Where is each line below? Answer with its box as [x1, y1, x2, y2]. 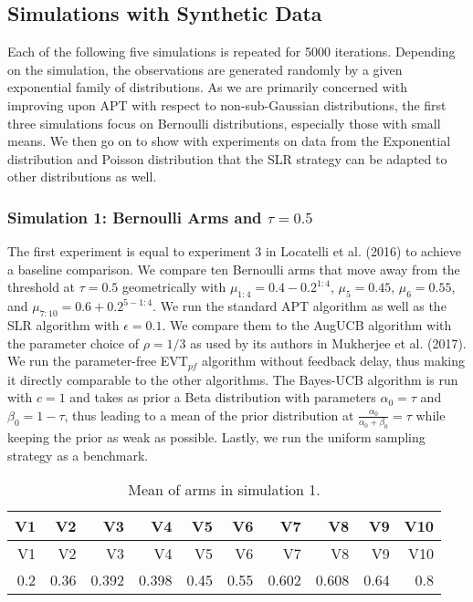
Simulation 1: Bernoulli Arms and [7, 205, 262, 228]
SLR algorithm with [7, 315, 120, 334]
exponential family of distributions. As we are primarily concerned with [7, 78, 407, 97]
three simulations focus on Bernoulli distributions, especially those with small [7, 113, 441, 132]
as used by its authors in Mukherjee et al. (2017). [190, 333, 467, 352]
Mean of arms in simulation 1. [128, 479, 321, 501]
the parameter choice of [7, 333, 139, 352]
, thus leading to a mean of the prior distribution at [64, 405, 354, 424]
